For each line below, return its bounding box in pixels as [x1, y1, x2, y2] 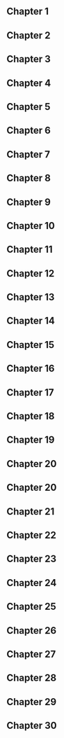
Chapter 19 [6, 434, 55, 446]
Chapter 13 [6, 291, 55, 303]
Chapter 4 [6, 77, 51, 89]
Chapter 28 [6, 672, 57, 684]
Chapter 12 [6, 267, 55, 279]
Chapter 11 [6, 244, 53, 256]
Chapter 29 [6, 696, 57, 708]
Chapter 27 [6, 648, 56, 660]
